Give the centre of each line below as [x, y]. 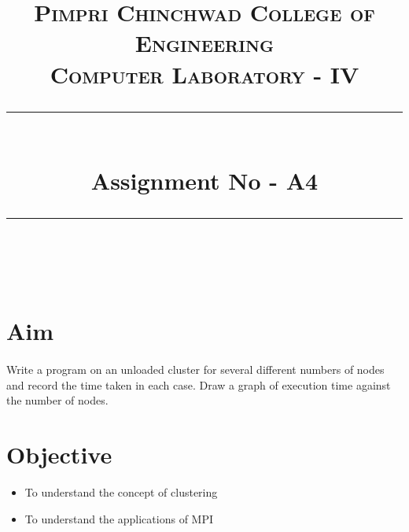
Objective [59, 454]
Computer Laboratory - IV [204, 74]
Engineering [204, 43]
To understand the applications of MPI [119, 518]
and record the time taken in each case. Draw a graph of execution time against [199, 384]
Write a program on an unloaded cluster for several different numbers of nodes [195, 369]
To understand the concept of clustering [121, 492]
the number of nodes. [57, 400]
